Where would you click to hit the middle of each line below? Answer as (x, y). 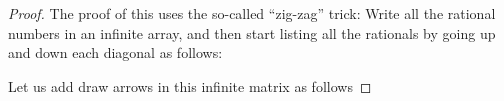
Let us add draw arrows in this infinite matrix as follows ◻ (190, 85)
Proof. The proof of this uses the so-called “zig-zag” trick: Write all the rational (252, 13)
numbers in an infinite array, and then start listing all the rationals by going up (252, 32)
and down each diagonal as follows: (115, 52)
